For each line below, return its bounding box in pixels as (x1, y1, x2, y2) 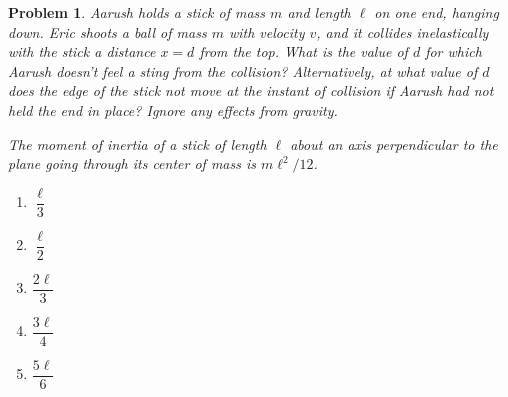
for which (425, 41, 482, 62)
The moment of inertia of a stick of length (8, 133, 267, 154)
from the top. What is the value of (199, 41, 408, 62)
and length (287, 2, 351, 22)
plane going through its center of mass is (8, 153, 256, 174)
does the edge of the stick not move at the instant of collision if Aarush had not (8, 80, 494, 101)
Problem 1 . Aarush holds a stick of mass (8, 2, 266, 22)
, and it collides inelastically (316, 21, 489, 42)
